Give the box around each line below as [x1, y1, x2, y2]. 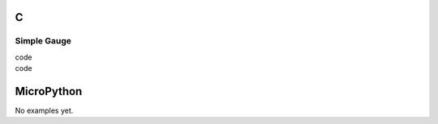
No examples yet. [15, 105, 74, 116]
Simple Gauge [15, 35, 72, 47]
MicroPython [15, 85, 83, 98]
